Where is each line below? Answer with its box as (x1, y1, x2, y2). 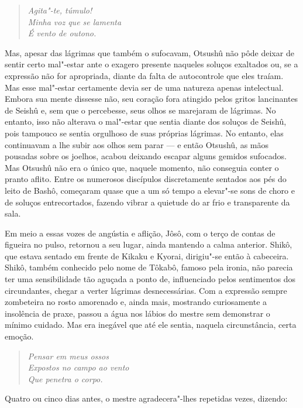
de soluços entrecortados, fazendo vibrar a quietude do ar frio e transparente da (5, 196, 290, 208)
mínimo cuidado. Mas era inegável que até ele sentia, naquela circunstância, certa (5, 318, 297, 331)
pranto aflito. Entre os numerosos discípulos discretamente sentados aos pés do (5, 173, 287, 185)
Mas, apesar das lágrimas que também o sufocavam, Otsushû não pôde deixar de (5, 46, 294, 59)
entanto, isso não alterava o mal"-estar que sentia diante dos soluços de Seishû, (5, 115, 287, 128)
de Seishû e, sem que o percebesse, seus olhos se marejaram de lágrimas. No (5, 104, 276, 116)
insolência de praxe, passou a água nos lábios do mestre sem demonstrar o (5, 307, 270, 319)
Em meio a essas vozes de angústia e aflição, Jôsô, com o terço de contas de (5, 227, 276, 239)
